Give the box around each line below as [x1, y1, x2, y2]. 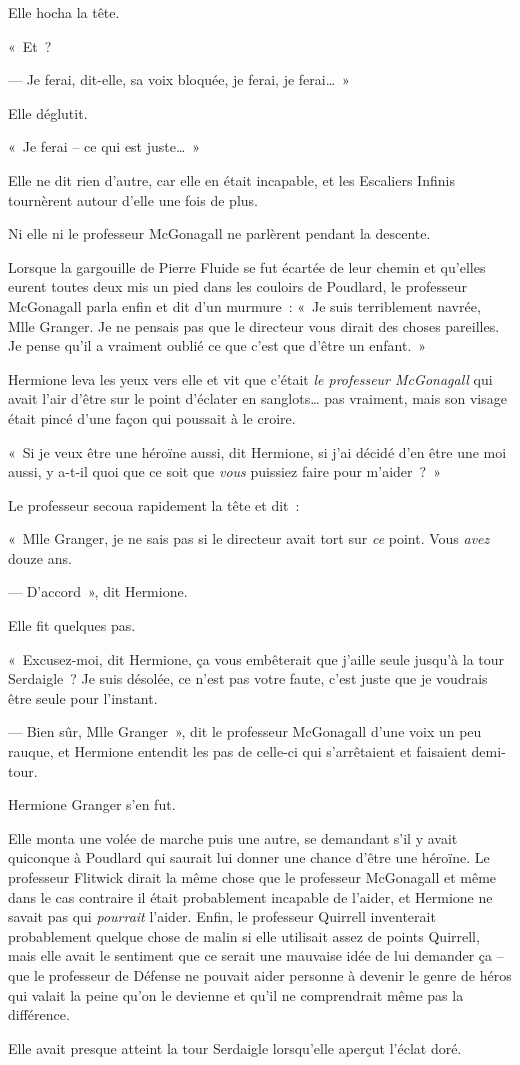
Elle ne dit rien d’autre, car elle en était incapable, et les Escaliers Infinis [8, 169, 455, 190]
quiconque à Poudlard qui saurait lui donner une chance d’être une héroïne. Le [8, 847, 490, 868]
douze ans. [8, 547, 72, 568]
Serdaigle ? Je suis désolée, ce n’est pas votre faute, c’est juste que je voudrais [8, 668, 488, 689]
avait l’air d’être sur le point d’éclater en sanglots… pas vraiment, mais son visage [8, 388, 507, 409]
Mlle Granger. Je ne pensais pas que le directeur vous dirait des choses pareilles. [8, 315, 500, 336]
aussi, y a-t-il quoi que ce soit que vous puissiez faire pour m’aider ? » [8, 461, 441, 482]
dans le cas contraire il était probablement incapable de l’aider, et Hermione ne [8, 886, 493, 907]
